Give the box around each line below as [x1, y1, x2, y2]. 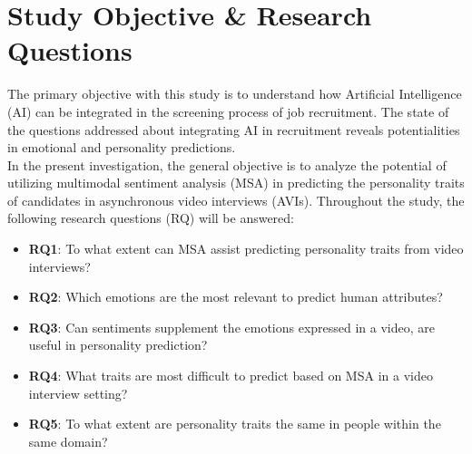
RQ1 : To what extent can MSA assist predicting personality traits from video [28, 239, 464, 258]
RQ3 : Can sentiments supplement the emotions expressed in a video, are [28, 317, 436, 336]
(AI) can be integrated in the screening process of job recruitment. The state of [7, 101, 449, 121]
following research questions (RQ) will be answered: [7, 208, 294, 227]
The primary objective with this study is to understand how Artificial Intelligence [7, 84, 462, 103]
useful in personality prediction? [28, 335, 208, 354]
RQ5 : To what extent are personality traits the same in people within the [28, 414, 441, 433]
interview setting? [28, 383, 128, 402]
